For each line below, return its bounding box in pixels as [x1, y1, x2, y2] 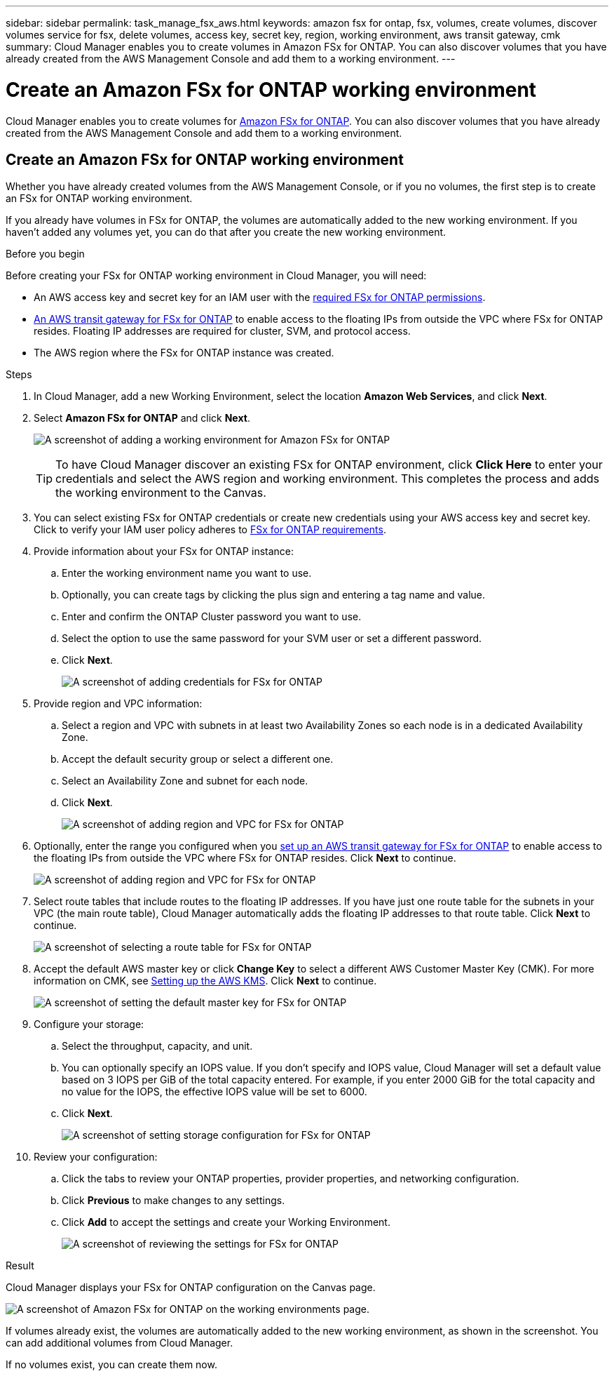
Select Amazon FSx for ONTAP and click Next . [34, 412, 250, 425]
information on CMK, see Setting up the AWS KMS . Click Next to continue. [34, 975, 377, 987]
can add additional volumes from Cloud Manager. [6, 1337, 233, 1349]
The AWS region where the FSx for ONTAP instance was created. [34, 347, 334, 359]
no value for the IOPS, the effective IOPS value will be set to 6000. [62, 1086, 367, 1098]
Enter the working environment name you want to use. [62, 567, 312, 580]
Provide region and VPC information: [34, 697, 203, 710]
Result [6, 1260, 34, 1272]
